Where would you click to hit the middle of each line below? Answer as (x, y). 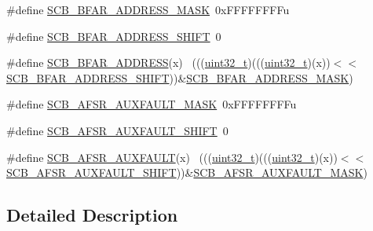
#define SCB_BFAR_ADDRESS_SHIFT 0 (114, 36)
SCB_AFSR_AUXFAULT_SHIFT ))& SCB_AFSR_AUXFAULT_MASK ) (187, 172)
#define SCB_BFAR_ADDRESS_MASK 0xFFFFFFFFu (148, 9)
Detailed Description (92, 215)
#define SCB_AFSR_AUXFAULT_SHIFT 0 (117, 130)
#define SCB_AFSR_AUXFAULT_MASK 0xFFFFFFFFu (152, 104)
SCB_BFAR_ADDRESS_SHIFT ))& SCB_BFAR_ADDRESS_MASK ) (180, 77)
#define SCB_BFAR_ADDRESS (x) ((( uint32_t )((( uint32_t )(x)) (168, 62)
